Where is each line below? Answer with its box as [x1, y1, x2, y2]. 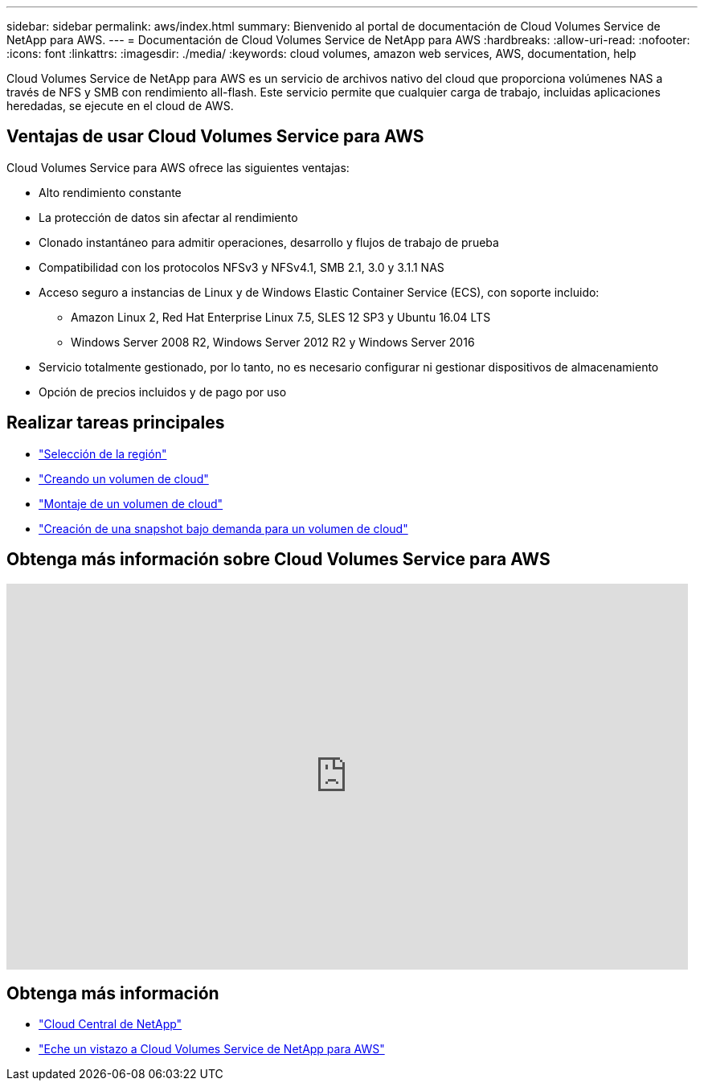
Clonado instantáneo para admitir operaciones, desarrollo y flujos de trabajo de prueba [39, 235, 499, 249]
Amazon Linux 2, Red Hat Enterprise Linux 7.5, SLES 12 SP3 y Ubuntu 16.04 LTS [71, 310, 491, 324]
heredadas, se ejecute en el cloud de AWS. [6, 99, 234, 113]
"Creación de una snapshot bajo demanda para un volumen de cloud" [39, 521, 408, 535]
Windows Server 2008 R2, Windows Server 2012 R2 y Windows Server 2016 [71, 334, 475, 349]
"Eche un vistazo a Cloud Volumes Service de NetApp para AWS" [39, 1042, 385, 1056]
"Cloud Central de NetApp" [39, 1017, 182, 1032]
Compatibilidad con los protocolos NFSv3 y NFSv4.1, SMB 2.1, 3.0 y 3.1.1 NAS [39, 260, 444, 274]
